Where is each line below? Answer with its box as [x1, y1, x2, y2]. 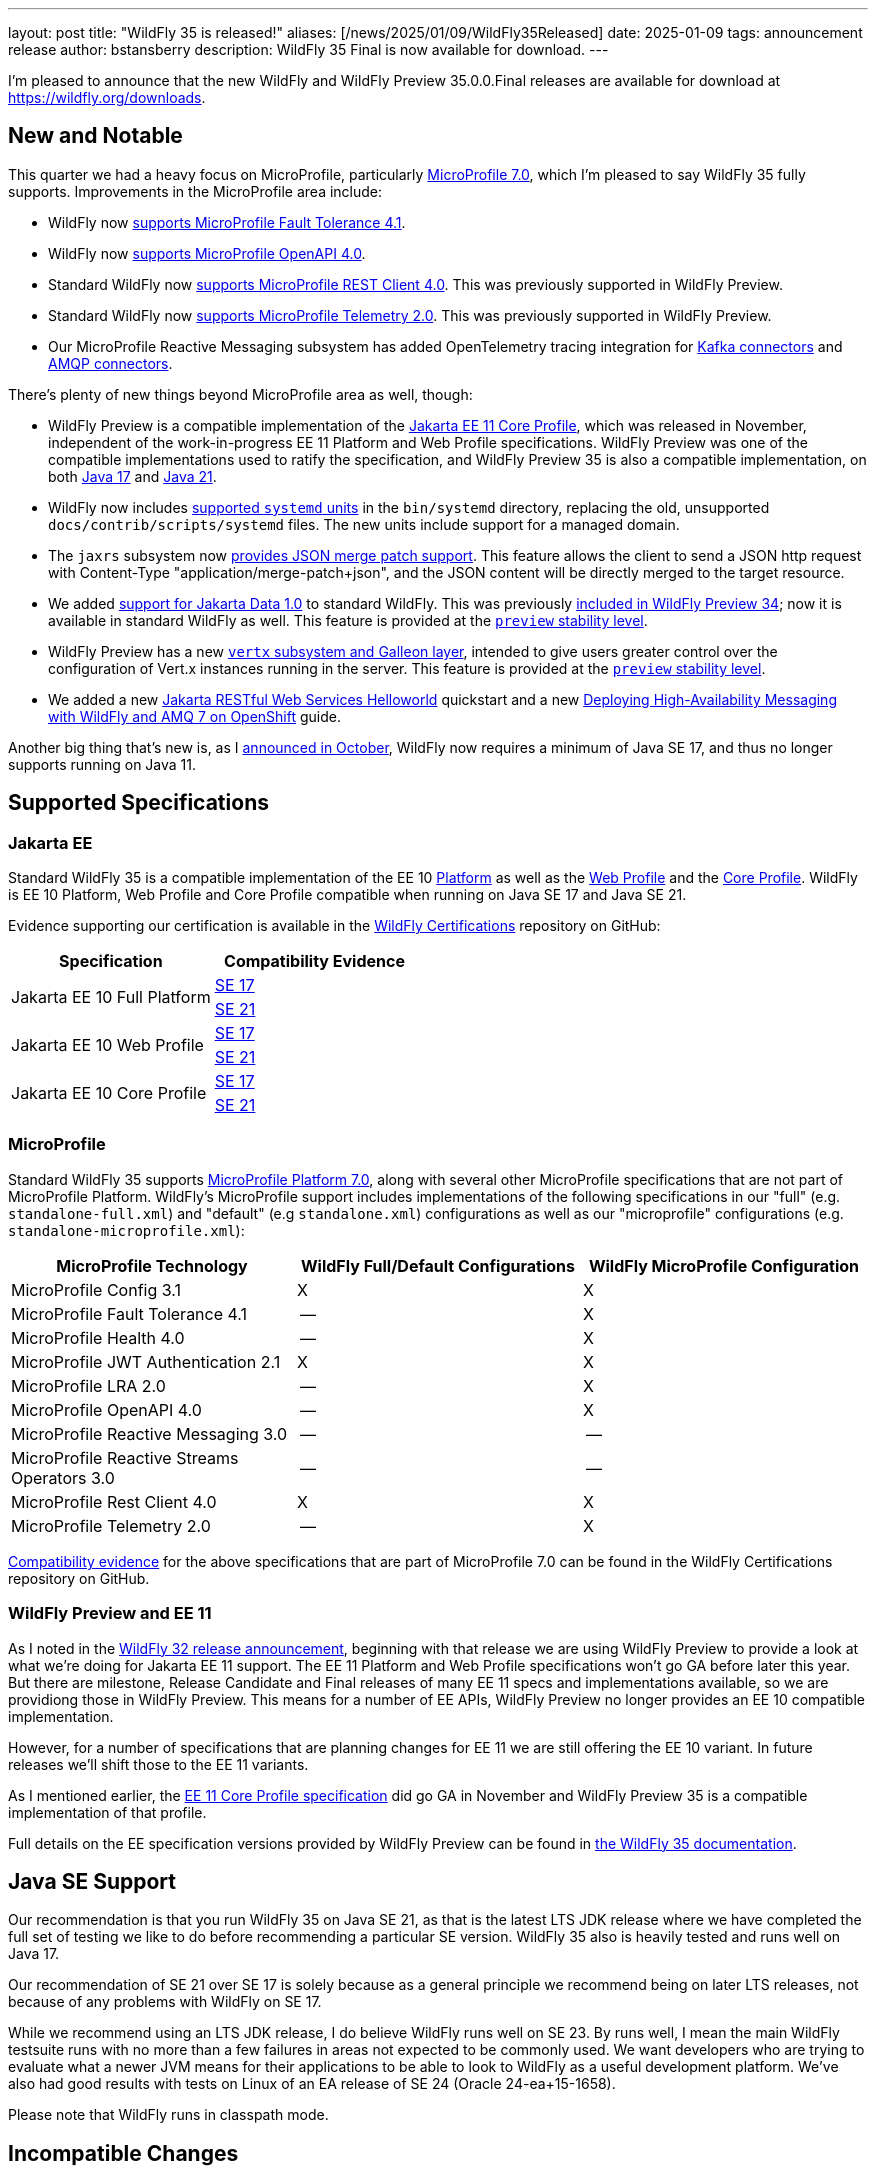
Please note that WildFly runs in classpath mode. [8, 2106, 329, 2124]
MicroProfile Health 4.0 [11, 1327, 185, 1348]
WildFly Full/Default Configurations [300, 1255, 575, 1276]
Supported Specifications [8, 790, 269, 816]
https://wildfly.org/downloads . [8, 89, 206, 106]
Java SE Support [8, 1868, 176, 1894]
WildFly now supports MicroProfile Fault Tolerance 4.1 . [48, 213, 406, 231]
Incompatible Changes [8, 2140, 239, 2166]
